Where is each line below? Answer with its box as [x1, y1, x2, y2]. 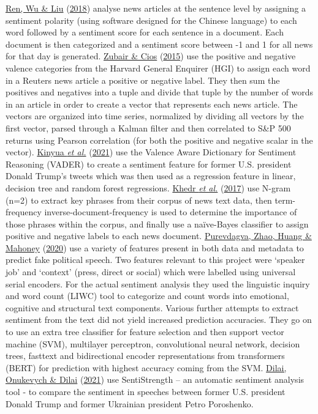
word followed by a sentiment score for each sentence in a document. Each [6, 26, 284, 39]
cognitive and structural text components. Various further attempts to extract [6, 301, 299, 314]
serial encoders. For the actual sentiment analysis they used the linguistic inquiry [6, 277, 310, 290]
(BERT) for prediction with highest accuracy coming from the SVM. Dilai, [6, 361, 287, 374]
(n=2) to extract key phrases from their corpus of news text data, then [6, 193, 272, 206]
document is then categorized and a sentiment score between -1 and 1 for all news [6, 37, 313, 50]
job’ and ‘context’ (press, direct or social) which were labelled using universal [6, 265, 296, 278]
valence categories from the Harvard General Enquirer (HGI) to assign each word [6, 61, 311, 74]
